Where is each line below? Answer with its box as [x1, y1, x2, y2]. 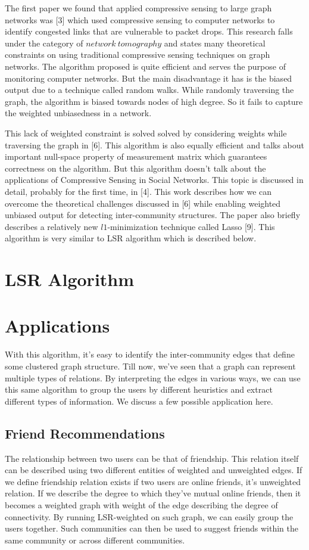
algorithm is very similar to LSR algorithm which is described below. [5, 232, 257, 244]
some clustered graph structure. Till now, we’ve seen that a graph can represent [5, 359, 296, 372]
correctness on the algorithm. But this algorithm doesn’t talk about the [5, 161, 266, 174]
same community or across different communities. [5, 533, 185, 546]
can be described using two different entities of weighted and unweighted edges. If [5, 464, 302, 476]
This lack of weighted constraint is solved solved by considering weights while [5, 126, 287, 139]
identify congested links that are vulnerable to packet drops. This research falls [5, 25, 293, 38]
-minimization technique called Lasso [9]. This [107, 220, 275, 232]
